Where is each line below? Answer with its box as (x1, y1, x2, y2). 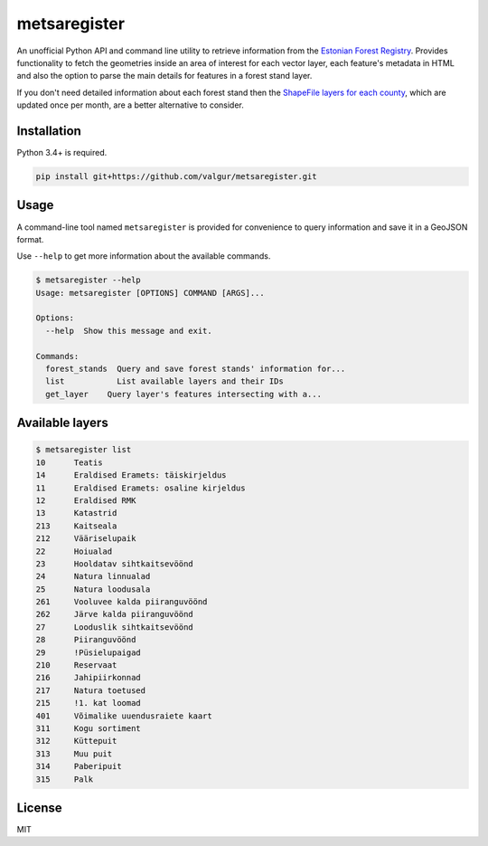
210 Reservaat (35, 661, 117, 670)
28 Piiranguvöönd (35, 634, 136, 645)
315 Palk (35, 774, 94, 784)
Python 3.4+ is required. (16, 147, 108, 158)
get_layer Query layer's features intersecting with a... (45, 389, 323, 399)
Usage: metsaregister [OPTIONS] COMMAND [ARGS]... (35, 288, 266, 298)
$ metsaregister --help (35, 275, 142, 285)
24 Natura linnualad (35, 571, 151, 582)
